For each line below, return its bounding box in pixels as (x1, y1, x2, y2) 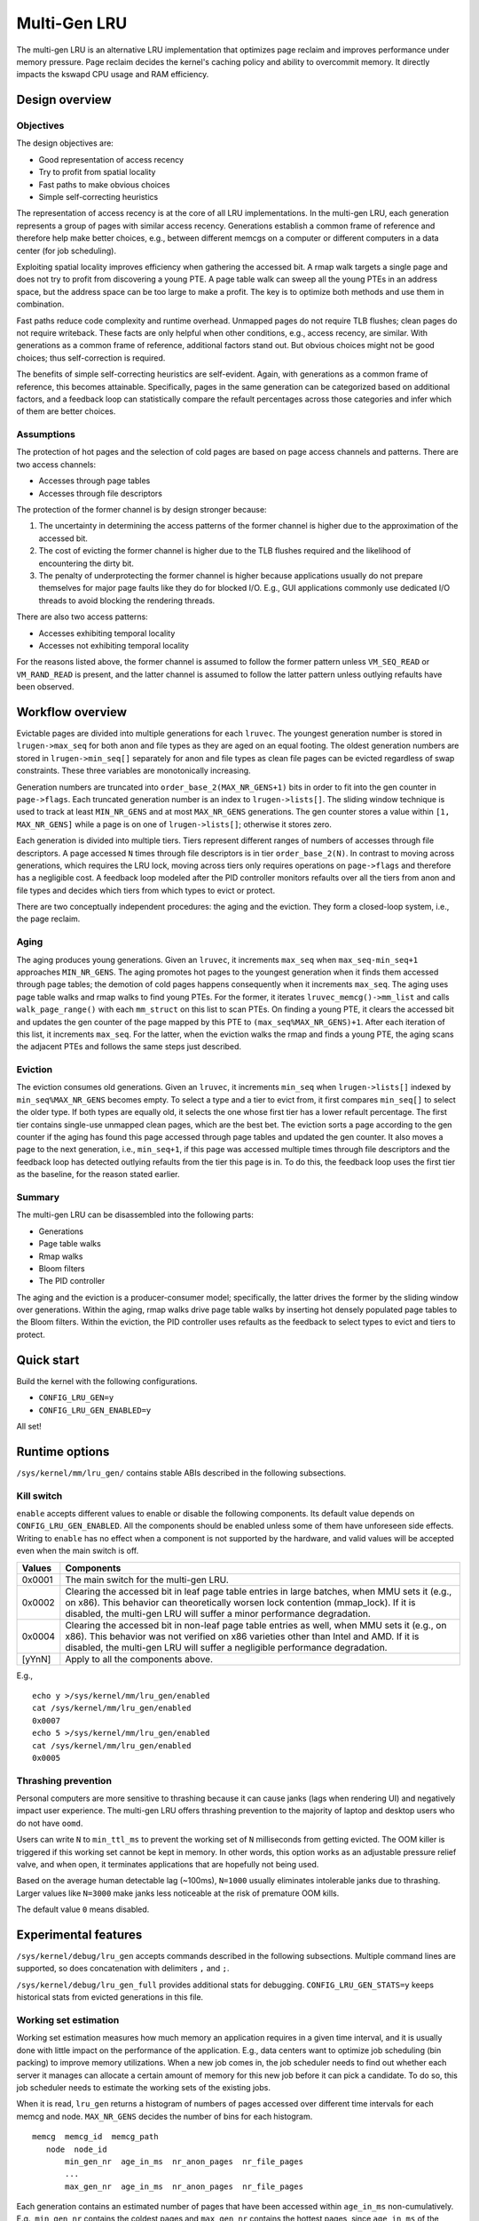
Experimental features (16, 1927, 143, 1942)
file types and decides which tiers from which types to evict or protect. (16, 885, 275, 896)
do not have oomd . (16, 1818, 83, 1828)
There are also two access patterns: (16, 611, 148, 622)
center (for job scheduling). (16, 245, 117, 256)
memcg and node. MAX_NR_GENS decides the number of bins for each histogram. (16, 2111, 313, 2121)
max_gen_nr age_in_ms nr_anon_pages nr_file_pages (65, 2181, 303, 2192)
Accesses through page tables (38, 475, 151, 486)
